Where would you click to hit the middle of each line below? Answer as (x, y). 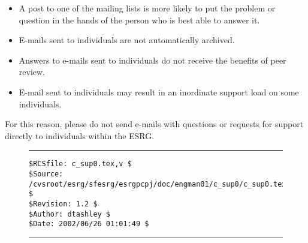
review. (32, 72)
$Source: (46, 174)
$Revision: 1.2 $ (63, 204)
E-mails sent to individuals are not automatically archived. (127, 40)
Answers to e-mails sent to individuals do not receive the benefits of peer (153, 60)
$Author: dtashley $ (70, 214)
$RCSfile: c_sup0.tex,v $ (80, 164)
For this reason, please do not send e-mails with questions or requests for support (154, 124)
